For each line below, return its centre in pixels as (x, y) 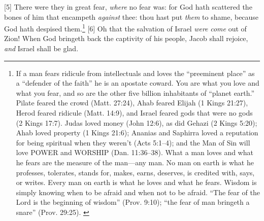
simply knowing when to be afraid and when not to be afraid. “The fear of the (138, 192)
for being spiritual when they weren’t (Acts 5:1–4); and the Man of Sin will (133, 142)
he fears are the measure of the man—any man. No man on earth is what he (135, 162)
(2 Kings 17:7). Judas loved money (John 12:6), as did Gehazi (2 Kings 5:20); (137, 122)
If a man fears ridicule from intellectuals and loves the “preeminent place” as (135, 73)
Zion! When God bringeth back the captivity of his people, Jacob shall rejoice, (126, 38)
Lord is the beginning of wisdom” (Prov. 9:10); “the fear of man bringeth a (133, 202)
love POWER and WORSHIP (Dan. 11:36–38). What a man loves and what (135, 152)
